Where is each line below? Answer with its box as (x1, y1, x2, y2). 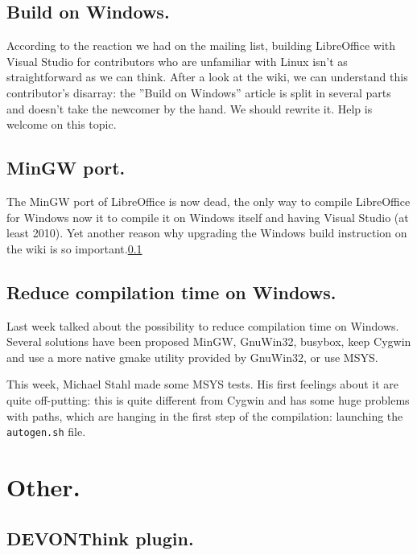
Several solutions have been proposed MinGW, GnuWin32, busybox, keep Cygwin (6, 333, 411, 350)
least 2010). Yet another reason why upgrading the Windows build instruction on (6, 224, 407, 241)
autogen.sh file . (6, 423, 86, 440)
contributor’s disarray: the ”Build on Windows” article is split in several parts (6, 84, 391, 101)
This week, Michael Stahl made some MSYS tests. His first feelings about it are (6, 376, 399, 393)
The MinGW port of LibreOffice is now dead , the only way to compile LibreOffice (6, 192, 411, 209)
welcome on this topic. (6, 116, 117, 133)
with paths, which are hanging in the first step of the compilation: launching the (6, 407, 403, 424)
